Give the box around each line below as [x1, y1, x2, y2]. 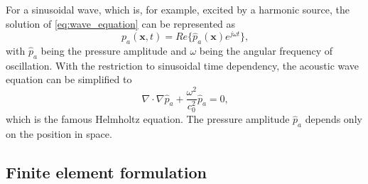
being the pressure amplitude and [40, 43, 187, 58]
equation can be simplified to [6, 72, 132, 87]
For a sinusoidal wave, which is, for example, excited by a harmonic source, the [6, 2, 350, 16]
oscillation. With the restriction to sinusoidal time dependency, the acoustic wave [6, 58, 359, 72]
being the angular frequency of [199, 43, 332, 58]
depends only [305, 112, 362, 126]
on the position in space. [6, 126, 112, 141]
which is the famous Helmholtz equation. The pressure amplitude [6, 112, 290, 126]
